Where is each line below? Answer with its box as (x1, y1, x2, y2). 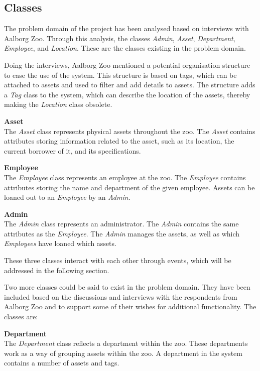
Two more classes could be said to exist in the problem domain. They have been (4, 282, 250, 292)
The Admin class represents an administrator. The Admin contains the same (4, 218, 239, 229)
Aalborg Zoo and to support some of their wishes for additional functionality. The (4, 301, 256, 312)
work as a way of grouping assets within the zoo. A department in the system (4, 347, 242, 358)
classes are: (4, 311, 38, 322)
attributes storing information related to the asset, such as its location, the (4, 136, 234, 146)
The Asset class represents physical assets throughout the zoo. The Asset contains (4, 126, 255, 136)
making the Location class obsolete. (4, 99, 112, 109)
